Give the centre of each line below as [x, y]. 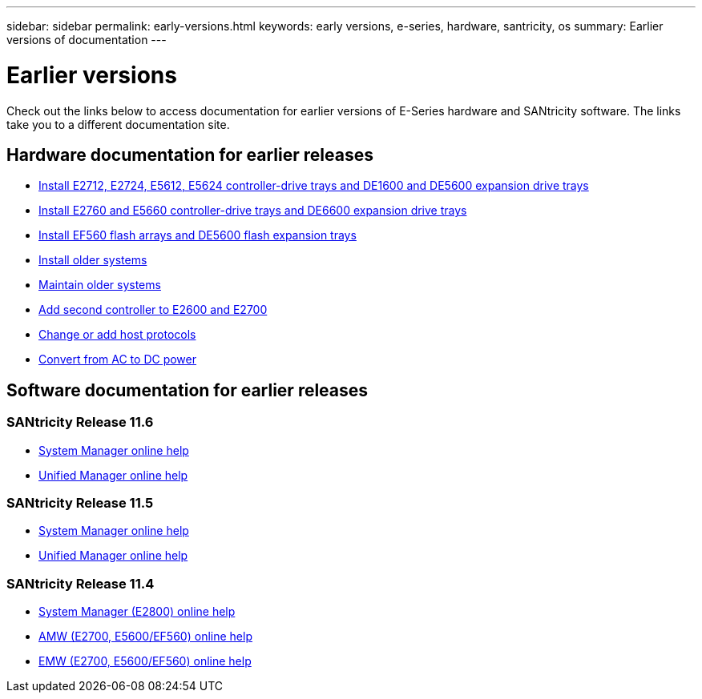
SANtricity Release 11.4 [81, 583]
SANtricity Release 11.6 [80, 422]
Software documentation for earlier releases [188, 390]
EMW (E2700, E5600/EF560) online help [145, 661]
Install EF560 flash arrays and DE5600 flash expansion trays [198, 235]
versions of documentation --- [87, 40]
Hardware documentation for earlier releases [190, 155]
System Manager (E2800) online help [137, 612]
